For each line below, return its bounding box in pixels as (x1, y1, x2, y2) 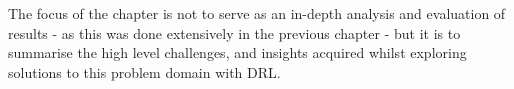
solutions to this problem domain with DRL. (8, 61, 281, 82)
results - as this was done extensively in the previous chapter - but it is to (8, 22, 461, 43)
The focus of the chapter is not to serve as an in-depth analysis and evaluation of (8, 3, 506, 23)
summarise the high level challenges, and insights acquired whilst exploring (8, 42, 467, 63)
